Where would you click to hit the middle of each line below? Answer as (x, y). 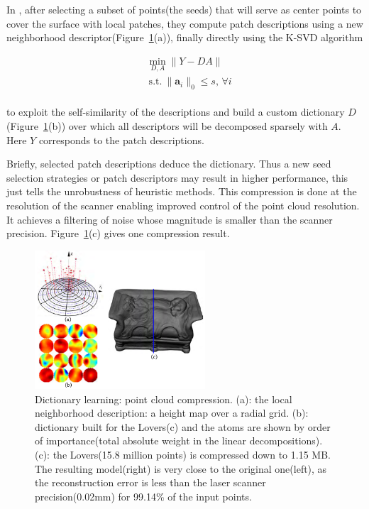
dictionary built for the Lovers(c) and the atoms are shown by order (183, 426)
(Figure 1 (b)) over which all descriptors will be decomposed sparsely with (167, 126)
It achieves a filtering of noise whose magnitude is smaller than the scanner (170, 219)
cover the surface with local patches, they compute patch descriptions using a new (185, 23)
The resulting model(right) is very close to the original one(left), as (181, 468)
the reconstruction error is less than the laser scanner (150, 482)
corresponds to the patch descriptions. (121, 139)
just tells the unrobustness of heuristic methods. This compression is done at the (182, 191)
